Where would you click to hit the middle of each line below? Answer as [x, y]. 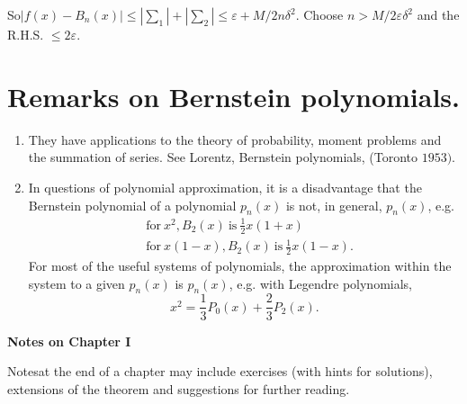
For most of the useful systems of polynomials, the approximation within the [240, 266]
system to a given [76, 283]
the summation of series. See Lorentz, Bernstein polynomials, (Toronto [223, 157]
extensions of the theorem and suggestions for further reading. [179, 388]
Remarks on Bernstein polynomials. [233, 96]
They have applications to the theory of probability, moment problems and [235, 139]
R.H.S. [26, 34]
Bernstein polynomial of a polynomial [132, 205]
